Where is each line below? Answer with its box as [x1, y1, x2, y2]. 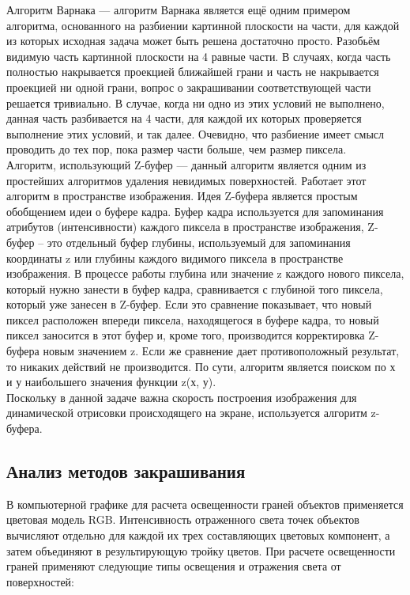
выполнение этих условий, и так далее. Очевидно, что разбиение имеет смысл [6, 125, 385, 142]
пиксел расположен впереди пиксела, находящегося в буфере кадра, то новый [6, 311, 379, 328]
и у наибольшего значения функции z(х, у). [6, 373, 216, 390]
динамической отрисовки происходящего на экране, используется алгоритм [6, 404, 367, 421]
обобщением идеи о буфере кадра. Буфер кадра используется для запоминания [6, 203, 384, 219]
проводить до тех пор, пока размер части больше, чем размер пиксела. [6, 141, 347, 157]
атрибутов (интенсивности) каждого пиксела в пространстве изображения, [6, 218, 364, 235]
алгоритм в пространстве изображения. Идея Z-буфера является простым [6, 188, 358, 204]
